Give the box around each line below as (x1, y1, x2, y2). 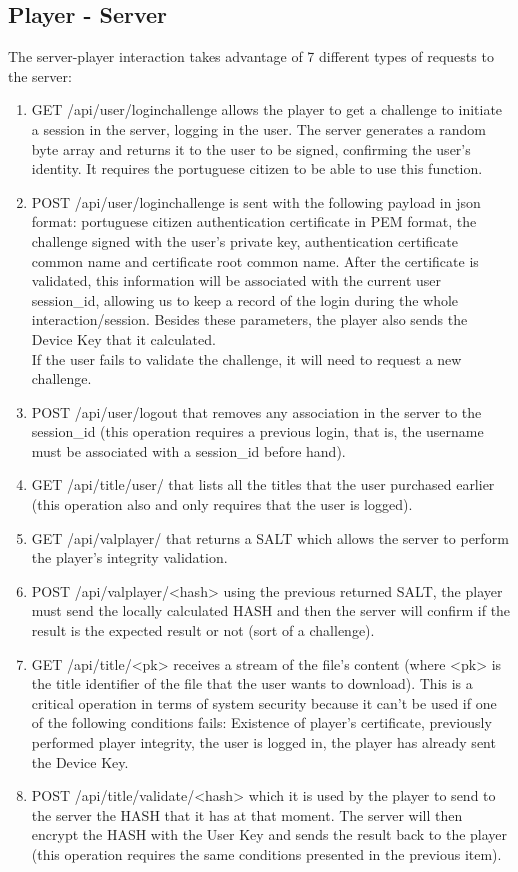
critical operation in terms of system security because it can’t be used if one (31, 692, 497, 713)
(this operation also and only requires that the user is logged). (31, 494, 413, 515)
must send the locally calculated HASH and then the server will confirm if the (31, 600, 511, 621)
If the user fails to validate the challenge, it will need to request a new (31, 348, 462, 369)
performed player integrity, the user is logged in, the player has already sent (31, 732, 496, 753)
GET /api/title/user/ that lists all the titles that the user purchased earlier (31, 474, 495, 495)
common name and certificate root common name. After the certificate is (31, 250, 479, 271)
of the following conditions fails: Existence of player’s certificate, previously (31, 712, 492, 733)
